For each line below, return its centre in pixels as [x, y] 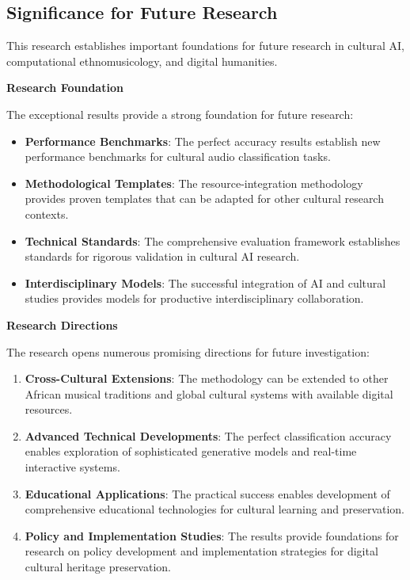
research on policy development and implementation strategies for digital [201, 551]
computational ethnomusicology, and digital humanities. [142, 61]
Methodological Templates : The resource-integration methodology [194, 183]
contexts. [47, 214]
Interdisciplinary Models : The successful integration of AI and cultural [205, 282]
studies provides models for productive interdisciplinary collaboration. [194, 298]
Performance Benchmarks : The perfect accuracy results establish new [203, 141]
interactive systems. [72, 467]
